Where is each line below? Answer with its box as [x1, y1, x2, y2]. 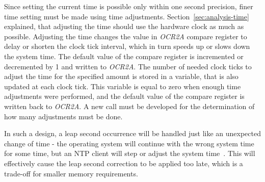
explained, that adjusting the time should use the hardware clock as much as [4, 21, 244, 32]
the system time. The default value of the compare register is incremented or [4, 50, 244, 61]
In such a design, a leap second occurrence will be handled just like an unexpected [4, 128, 261, 139]
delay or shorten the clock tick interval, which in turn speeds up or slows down [4, 41, 250, 51]
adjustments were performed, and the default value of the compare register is [4, 91, 245, 101]
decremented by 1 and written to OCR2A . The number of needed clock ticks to [4, 61, 252, 71]
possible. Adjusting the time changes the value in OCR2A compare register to [4, 31, 247, 41]
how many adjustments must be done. [4, 111, 123, 121]
